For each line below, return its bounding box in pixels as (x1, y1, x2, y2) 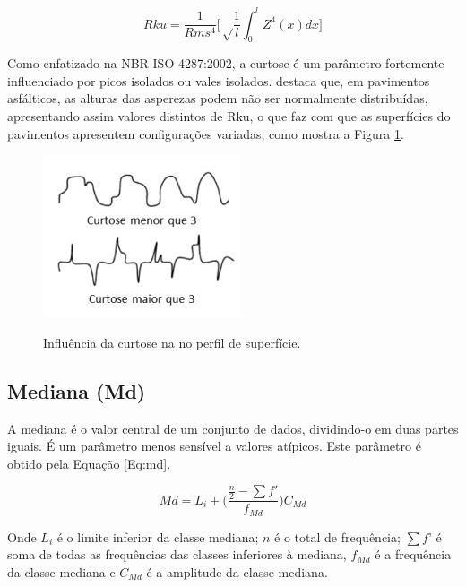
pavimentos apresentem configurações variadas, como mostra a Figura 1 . (7, 124, 404, 142)
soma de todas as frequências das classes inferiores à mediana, (7, 545, 347, 564)
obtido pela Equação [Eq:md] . (7, 453, 171, 472)
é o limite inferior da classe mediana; (56, 527, 259, 546)
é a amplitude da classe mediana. (146, 562, 328, 581)
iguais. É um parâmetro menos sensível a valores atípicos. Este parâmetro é (7, 436, 421, 455)
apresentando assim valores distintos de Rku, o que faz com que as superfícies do (7, 107, 451, 125)
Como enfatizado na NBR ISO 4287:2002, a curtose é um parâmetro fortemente (7, 54, 444, 73)
